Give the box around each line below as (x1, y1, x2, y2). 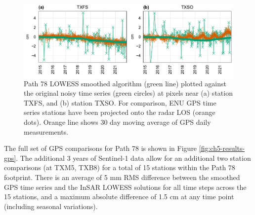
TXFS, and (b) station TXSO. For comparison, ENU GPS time (24, 97, 216, 107)
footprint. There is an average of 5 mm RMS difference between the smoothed (4, 172, 240, 182)
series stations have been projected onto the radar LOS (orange (24, 107, 215, 117)
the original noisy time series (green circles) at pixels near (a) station (24, 88, 233, 98)
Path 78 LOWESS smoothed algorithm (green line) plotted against (24, 78, 226, 88)
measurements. (24, 126, 69, 137)
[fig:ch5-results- (199, 143, 245, 153)
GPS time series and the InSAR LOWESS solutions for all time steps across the (4, 181, 247, 192)
